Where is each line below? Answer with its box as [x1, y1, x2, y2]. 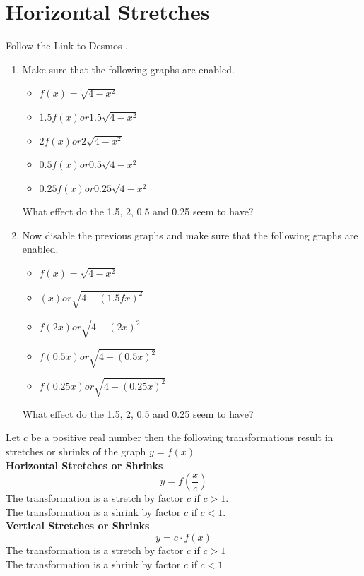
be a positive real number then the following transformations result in [30, 430, 334, 445]
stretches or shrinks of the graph [6, 444, 146, 459]
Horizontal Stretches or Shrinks [6, 457, 163, 472]
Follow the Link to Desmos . [6, 38, 128, 53]
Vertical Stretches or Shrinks [6, 518, 150, 533]
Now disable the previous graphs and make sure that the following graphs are [22, 227, 358, 242]
